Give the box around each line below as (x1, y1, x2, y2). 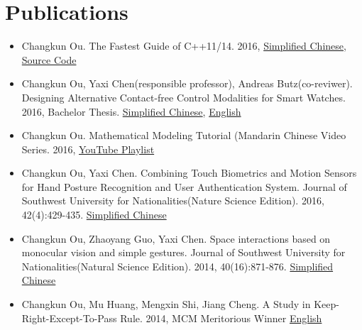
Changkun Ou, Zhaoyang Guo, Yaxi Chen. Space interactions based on (21, 231, 331, 246)
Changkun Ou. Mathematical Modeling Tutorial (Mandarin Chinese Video (21, 128, 346, 143)
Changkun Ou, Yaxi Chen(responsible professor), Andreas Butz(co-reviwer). (21, 76, 353, 91)
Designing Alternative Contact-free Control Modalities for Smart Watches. (21, 89, 346, 104)
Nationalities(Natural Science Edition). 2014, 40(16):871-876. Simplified (21, 258, 334, 273)
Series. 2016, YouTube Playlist (21, 141, 155, 156)
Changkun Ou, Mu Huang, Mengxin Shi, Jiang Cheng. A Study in (21, 297, 311, 312)
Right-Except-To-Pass (21, 310, 117, 325)
